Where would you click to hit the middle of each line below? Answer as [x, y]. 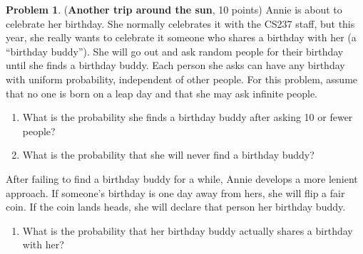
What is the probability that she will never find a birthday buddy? [168, 155]
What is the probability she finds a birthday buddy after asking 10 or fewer [188, 117]
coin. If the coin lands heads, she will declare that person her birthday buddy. [176, 207]
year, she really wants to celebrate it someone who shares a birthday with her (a [181, 37]
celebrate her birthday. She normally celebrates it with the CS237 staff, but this [180, 23]
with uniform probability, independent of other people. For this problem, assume [182, 79]
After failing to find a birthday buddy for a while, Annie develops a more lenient [182, 178]
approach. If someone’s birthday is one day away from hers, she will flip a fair [175, 192]
